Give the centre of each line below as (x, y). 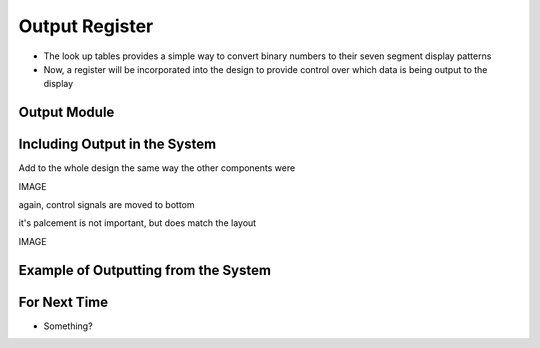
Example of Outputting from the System (145, 270)
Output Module (66, 112)
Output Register (86, 26)
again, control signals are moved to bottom (106, 205)
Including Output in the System (117, 144)
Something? (68, 326)
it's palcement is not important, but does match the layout (137, 223)
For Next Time (63, 301)
